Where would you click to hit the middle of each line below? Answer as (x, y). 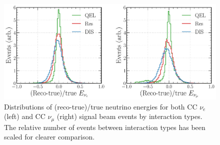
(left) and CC (25, 116)
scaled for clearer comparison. (49, 137)
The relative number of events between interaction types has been (105, 127)
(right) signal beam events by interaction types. (129, 116)
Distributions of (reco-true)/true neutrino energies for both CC (101, 106)
